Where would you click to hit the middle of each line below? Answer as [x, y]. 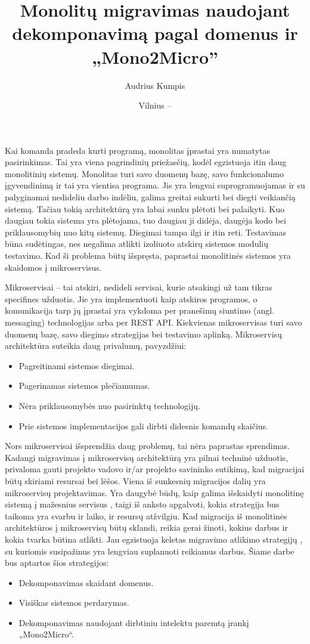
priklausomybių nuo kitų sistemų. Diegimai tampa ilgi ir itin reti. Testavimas [146, 232]
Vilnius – [155, 105]
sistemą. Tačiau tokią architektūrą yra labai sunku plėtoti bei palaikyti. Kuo [145, 208]
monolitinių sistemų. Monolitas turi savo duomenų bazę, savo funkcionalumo [144, 173]
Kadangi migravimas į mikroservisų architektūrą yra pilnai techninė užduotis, [147, 457]
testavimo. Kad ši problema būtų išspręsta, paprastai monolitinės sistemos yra [148, 256]
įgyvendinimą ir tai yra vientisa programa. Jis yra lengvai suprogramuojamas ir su [155, 185]
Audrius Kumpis [155, 85]
